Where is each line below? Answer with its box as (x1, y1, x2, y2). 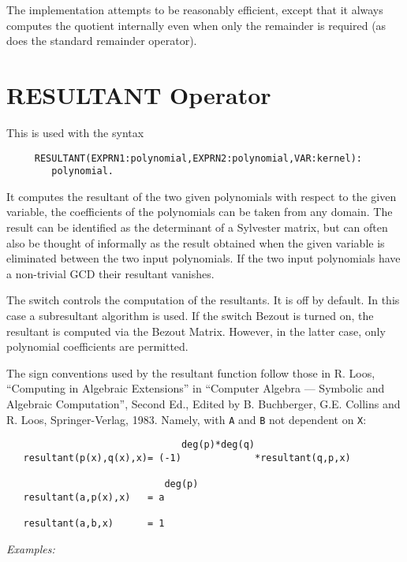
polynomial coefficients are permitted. (6, 338, 189, 355)
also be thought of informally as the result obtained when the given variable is (6, 234, 385, 251)
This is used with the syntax (6, 124, 144, 140)
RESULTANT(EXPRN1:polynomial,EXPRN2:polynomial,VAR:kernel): (34, 152, 363, 164)
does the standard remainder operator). (6, 32, 197, 49)
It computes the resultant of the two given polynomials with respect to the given (6, 188, 397, 204)
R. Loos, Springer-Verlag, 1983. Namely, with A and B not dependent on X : (6, 411, 367, 427)
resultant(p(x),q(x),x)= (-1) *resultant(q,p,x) (23, 452, 351, 463)
